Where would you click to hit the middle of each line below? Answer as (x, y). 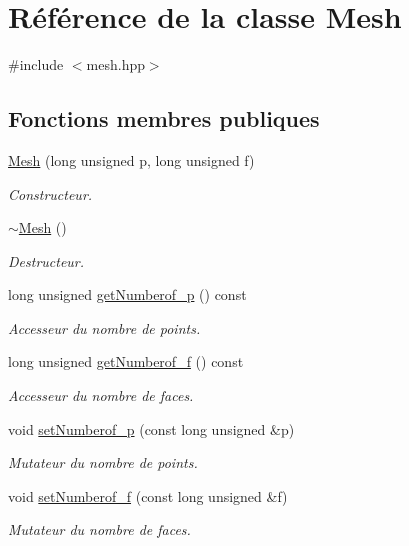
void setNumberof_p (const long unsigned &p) (151, 428)
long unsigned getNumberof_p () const (127, 294)
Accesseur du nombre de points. (104, 327)
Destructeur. (46, 260)
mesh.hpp (115, 64)
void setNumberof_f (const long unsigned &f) (148, 495)
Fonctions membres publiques (164, 118)
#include (36, 64)
